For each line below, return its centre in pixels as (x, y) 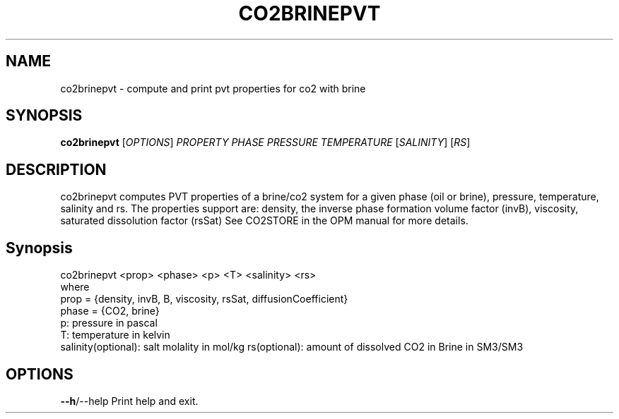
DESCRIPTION (56, 169)
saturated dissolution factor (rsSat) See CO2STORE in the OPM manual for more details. (264, 221)
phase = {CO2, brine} (110, 311)
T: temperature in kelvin (115, 335)
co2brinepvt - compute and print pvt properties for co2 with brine (213, 88)
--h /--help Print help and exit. (129, 401)
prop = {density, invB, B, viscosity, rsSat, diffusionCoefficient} (204, 299)
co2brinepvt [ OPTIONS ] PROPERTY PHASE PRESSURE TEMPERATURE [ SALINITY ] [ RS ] (265, 142)
